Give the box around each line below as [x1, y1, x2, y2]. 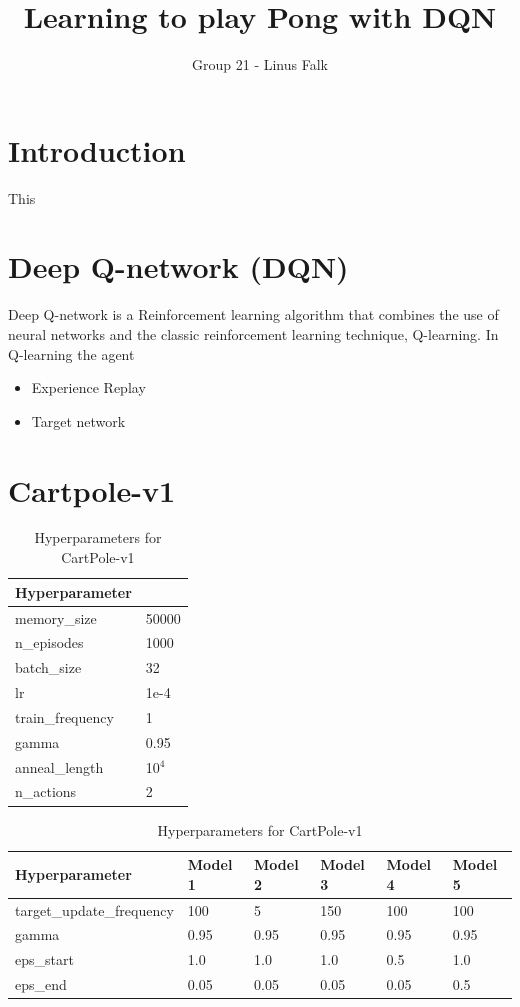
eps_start [15, 949, 74, 970]
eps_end [15, 974, 67, 995]
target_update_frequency [15, 899, 174, 920]
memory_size [15, 607, 97, 628]
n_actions [15, 781, 77, 802]
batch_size [15, 657, 82, 678]
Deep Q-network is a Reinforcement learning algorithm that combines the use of [8, 304, 499, 325]
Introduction [8, 129, 186, 170]
